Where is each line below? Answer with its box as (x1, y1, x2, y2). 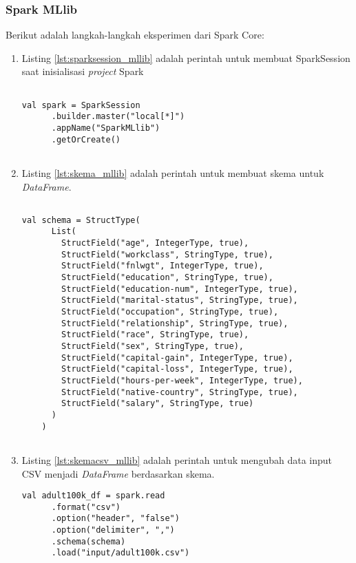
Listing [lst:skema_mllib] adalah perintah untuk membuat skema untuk (21, 165, 324, 180)
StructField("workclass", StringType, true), (61, 249, 273, 259)
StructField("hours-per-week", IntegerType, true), (61, 375, 303, 385)
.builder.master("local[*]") (51, 111, 185, 122)
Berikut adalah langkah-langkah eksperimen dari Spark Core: (6, 28, 264, 42)
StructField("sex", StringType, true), (61, 341, 244, 351)
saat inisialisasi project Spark (21, 64, 144, 78)
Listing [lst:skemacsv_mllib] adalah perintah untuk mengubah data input (21, 452, 332, 467)
